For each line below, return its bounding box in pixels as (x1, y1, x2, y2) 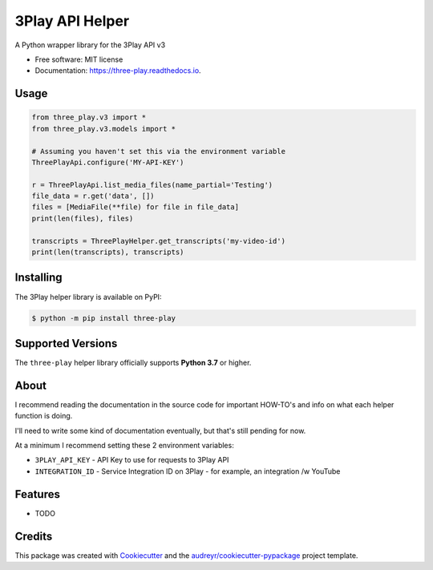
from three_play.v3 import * (31, 113, 147, 122)
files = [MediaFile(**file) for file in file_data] (31, 203, 240, 212)
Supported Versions (14, 337, 118, 350)
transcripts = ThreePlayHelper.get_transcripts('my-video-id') (31, 236, 286, 245)
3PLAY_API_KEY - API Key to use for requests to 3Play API (34, 455, 229, 465)
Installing (14, 271, 63, 285)
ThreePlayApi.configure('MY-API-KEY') (31, 157, 184, 167)
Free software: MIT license (34, 55, 123, 64)
